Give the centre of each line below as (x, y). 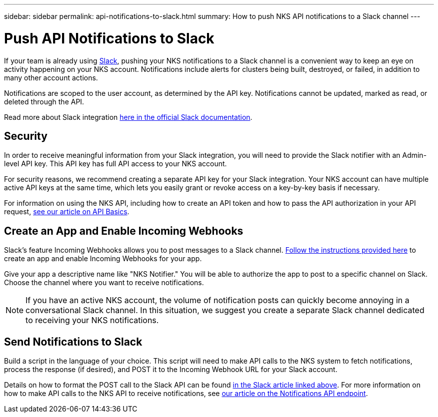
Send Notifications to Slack (73, 342)
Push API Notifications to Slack (109, 38)
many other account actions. (51, 77)
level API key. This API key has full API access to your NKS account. (115, 164)
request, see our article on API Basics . (67, 212)
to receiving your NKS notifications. (92, 320)
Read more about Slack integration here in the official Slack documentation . (128, 117)
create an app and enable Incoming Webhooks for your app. (103, 259)
